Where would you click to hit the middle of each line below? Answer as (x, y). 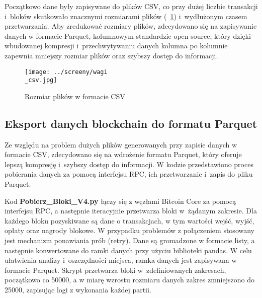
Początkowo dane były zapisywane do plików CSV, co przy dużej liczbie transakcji (131, 6)
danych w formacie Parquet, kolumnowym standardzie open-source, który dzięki (128, 35)
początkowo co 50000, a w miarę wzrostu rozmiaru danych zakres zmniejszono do (129, 280)
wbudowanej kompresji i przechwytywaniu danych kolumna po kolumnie (116, 46)
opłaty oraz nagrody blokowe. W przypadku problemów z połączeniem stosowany (129, 230)
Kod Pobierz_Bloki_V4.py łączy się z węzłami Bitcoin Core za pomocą (120, 201)
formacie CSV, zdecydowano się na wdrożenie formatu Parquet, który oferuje (123, 154)
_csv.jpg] (41, 80)
